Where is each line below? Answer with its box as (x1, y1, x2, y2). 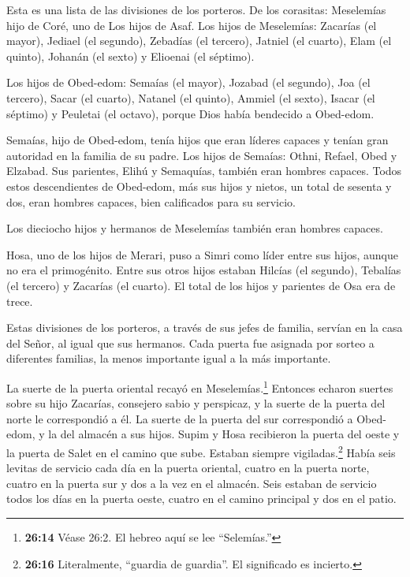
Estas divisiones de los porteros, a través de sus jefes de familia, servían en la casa (6, 319, 403, 336)
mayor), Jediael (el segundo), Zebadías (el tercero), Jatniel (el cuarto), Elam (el (6, 32, 392, 49)
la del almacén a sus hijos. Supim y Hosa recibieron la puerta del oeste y (48, 426, 400, 442)
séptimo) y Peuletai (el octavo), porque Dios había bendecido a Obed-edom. (6, 105, 375, 121)
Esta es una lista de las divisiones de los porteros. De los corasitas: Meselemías (6, 2, 386, 17)
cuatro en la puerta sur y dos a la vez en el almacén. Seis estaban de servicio (6, 475, 377, 491)
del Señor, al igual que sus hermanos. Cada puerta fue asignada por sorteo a (6, 334, 375, 351)
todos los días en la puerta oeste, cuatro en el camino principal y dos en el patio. (6, 490, 397, 507)
